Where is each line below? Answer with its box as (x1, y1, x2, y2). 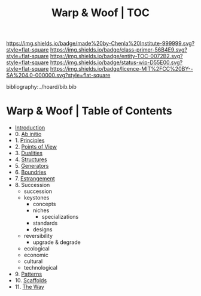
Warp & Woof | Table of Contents (6, 104, 172, 118)
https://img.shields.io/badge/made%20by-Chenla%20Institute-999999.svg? (6, 40, 195, 47)
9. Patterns (14, 270, 42, 278)
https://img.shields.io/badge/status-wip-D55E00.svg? (50, 59, 183, 66)
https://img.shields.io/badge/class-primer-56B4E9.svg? (50, 46, 187, 53)
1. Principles (14, 137, 45, 144)
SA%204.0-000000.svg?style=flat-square (6, 72, 111, 79)
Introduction (14, 124, 45, 131)
